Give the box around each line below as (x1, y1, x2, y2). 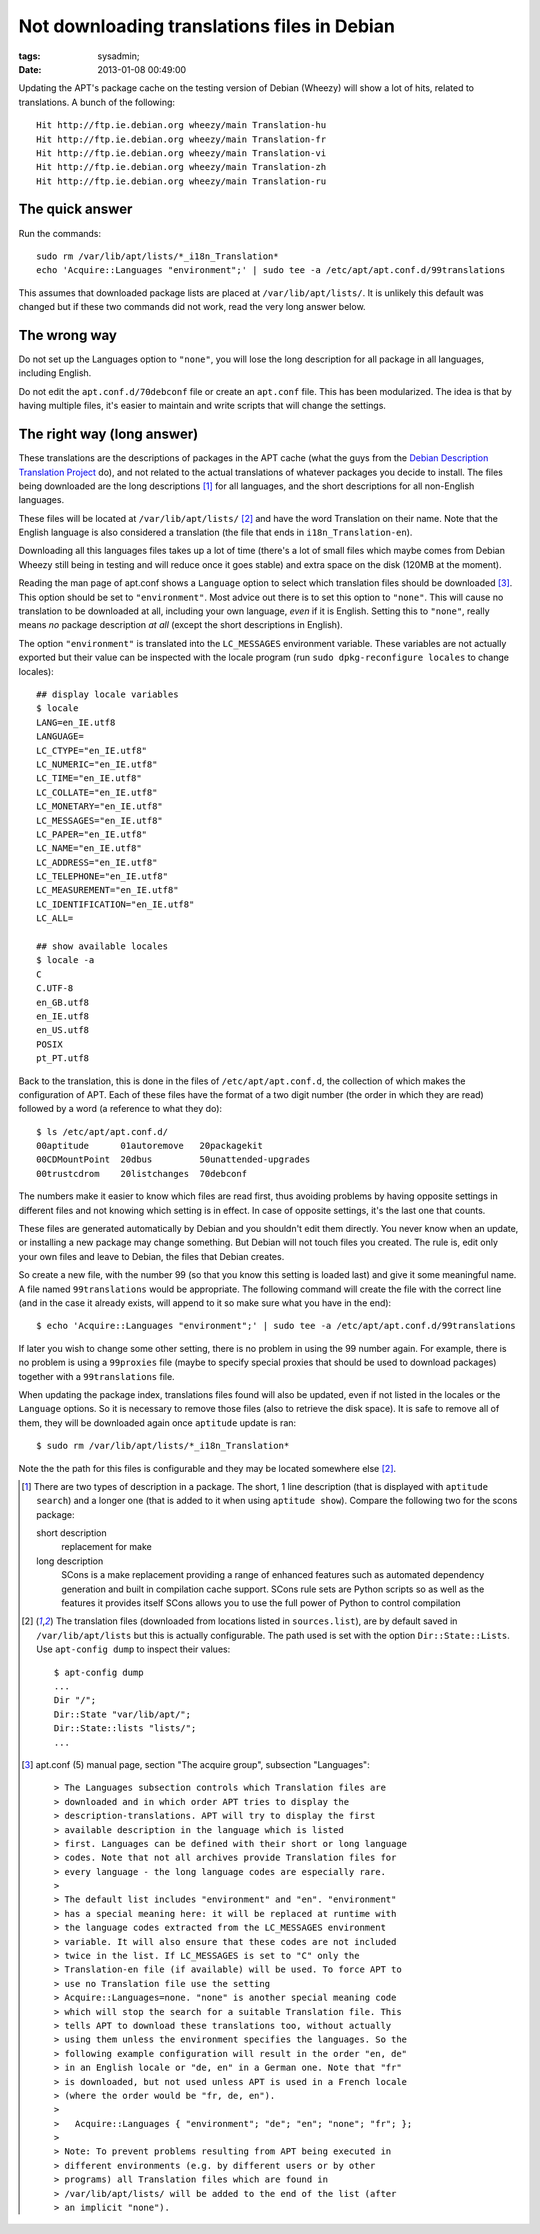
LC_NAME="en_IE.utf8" (36, 843, 142, 854)
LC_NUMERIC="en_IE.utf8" (36, 758, 158, 770)
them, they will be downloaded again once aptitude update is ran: (18, 1416, 297, 1429)
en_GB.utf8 (36, 996, 90, 1008)
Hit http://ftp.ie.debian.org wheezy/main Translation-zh (36, 161, 327, 173)
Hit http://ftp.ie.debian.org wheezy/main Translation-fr (36, 133, 327, 145)
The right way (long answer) (18, 426, 199, 443)
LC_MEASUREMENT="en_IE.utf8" (36, 885, 179, 896)
